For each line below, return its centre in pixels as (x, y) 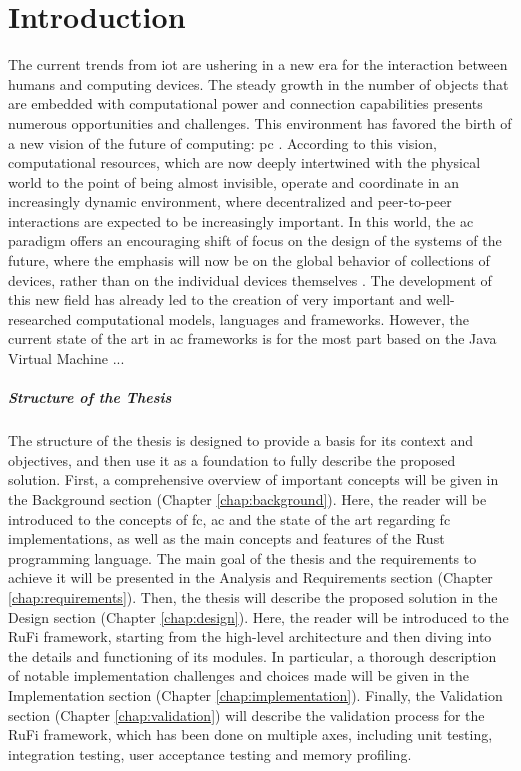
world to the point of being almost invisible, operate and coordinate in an (234, 181)
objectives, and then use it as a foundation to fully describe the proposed (232, 459)
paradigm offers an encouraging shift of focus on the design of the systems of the (255, 240)
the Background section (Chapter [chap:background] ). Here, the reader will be (247, 498)
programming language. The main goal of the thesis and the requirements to (242, 557)
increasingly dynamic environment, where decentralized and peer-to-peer (230, 201)
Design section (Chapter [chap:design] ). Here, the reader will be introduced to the (258, 616)
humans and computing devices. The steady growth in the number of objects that (258, 83)
